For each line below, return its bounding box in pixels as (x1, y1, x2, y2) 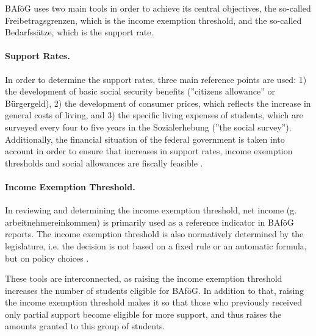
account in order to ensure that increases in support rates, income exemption (5, 145, 293, 157)
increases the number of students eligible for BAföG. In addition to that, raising (5, 284, 304, 296)
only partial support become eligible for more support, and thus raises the (5, 307, 282, 320)
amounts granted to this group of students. (5, 320, 165, 332)
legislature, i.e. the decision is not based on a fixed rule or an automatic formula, (5, 239, 307, 252)
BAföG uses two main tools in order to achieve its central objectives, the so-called (5, 2, 311, 14)
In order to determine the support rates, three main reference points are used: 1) (5, 73, 307, 85)
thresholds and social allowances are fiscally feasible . (5, 156, 203, 169)
